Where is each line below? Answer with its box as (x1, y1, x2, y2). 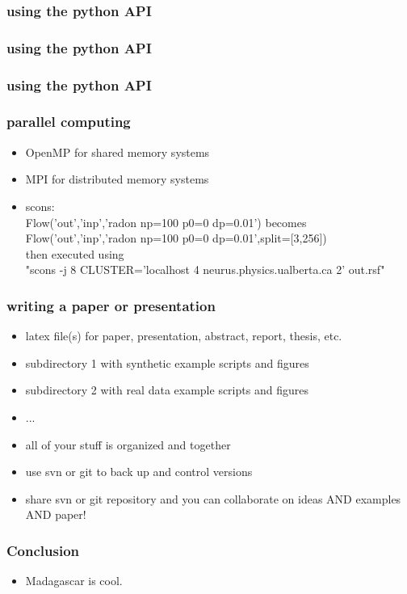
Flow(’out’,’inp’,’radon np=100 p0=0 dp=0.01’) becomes (25, 213, 307, 230)
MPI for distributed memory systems (25, 171, 209, 187)
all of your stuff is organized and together (25, 436, 231, 453)
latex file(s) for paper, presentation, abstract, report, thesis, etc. (25, 327, 342, 344)
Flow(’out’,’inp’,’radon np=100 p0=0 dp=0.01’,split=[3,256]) (25, 230, 327, 246)
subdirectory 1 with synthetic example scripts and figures (25, 354, 309, 371)
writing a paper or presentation (6, 295, 216, 315)
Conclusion (6, 540, 79, 560)
